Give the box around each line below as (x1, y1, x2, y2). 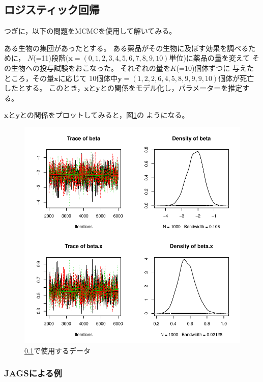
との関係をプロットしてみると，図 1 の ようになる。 (20, 110, 189, 120)
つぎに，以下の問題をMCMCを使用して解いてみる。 (4, 25, 177, 36)
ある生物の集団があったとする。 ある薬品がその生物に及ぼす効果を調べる (4, 42, 249, 53)
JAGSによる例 (4, 367, 62, 379)
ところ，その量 (4, 72, 54, 83)
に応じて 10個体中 (58, 72, 118, 83)
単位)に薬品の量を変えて (169, 52, 250, 63)
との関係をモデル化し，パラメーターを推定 (100, 83, 243, 93)
